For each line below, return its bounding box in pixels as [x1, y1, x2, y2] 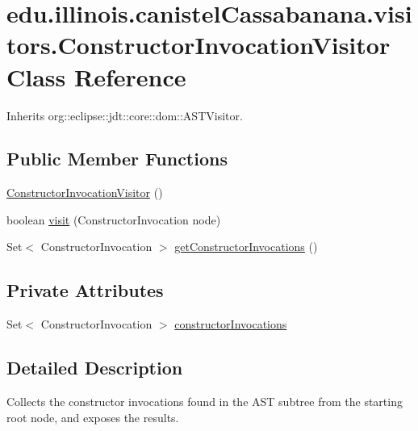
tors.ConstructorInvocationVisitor [6, 28, 391, 61]
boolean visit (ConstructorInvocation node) [6, 211, 221, 228]
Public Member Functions [6, 146, 228, 171]
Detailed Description [6, 355, 183, 380]
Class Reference [6, 60, 186, 93]
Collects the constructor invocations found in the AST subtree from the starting [6, 393, 403, 410]
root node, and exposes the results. [6, 408, 179, 425]
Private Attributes [6, 278, 164, 303]
